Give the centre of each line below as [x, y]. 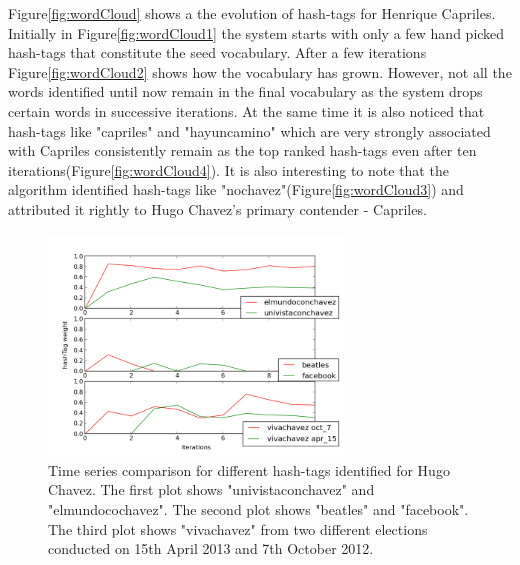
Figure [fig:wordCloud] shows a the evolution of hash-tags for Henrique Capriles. [252, 13]
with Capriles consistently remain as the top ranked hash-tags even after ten [242, 150]
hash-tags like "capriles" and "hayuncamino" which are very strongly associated [249, 130]
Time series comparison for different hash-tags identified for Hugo [249, 469]
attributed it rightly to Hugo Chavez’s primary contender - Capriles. [217, 208]
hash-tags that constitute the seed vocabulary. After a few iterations [217, 52]
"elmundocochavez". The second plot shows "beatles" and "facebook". [258, 508]
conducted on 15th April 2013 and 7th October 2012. [211, 548]
